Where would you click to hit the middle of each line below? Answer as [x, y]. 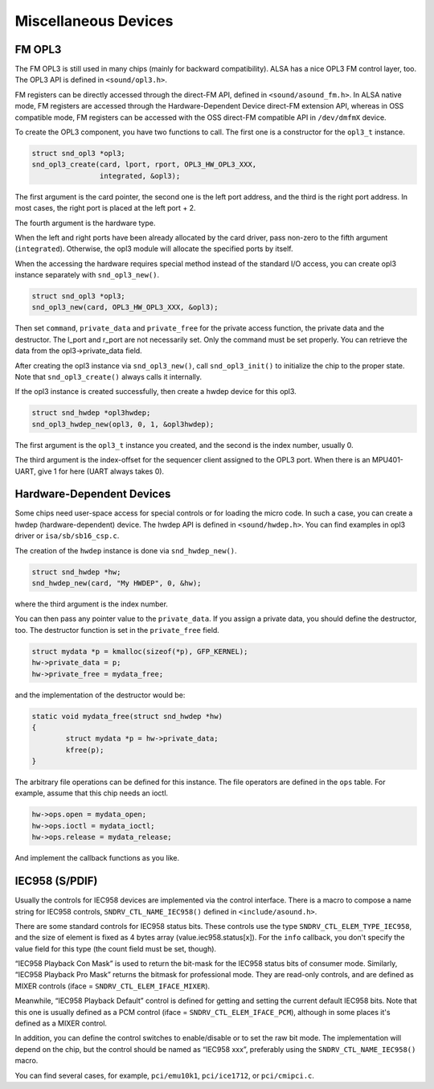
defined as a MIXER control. [61, 1023]
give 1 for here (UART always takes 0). [101, 471]
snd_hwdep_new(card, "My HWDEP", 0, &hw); [117, 584]
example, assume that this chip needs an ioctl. [92, 793]
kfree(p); [85, 750]
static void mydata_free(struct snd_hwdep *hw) [127, 716]
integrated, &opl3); [140, 176]
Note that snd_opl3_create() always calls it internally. [108, 377]
